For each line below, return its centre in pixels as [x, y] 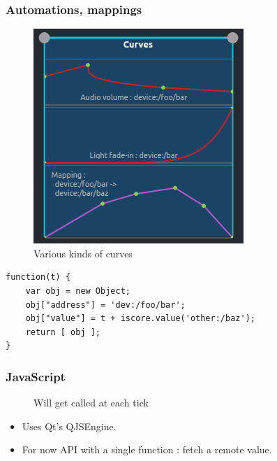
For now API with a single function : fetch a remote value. [147, 449]
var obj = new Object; [78, 291]
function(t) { [38, 277]
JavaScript [36, 376]
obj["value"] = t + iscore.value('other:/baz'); [140, 319]
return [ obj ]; [63, 332]
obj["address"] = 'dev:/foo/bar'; [105, 305]
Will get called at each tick [91, 403]
